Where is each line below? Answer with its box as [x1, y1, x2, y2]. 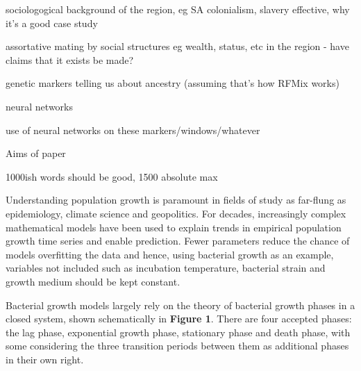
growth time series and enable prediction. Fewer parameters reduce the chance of [6, 233, 350, 248]
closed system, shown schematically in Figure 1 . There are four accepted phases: [6, 311, 352, 326]
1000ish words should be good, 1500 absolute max [6, 169, 218, 183]
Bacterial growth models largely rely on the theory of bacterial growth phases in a [6, 297, 355, 312]
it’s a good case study [6, 15, 98, 30]
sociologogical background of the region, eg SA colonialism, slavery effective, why [6, 2, 350, 16]
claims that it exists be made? [6, 52, 134, 67]
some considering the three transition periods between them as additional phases [6, 338, 349, 353]
